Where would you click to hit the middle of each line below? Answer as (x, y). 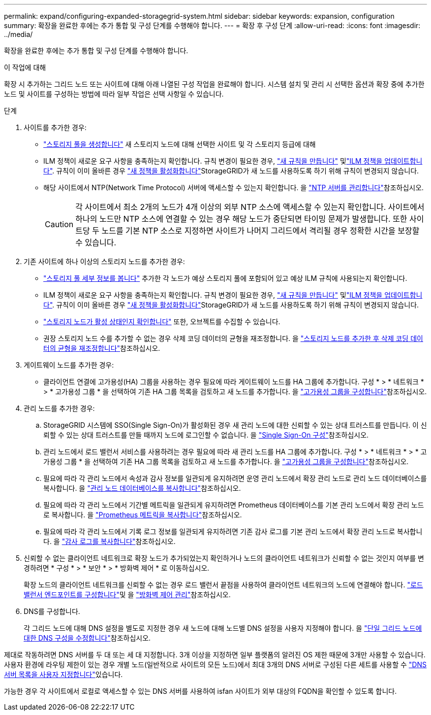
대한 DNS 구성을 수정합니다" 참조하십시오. (87, 638)
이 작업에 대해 (25, 67)
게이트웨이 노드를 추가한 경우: (69, 365)
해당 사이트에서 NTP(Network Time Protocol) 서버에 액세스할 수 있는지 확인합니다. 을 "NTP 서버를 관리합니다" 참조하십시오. (234, 187)
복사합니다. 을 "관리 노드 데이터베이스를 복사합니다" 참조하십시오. (142, 488)
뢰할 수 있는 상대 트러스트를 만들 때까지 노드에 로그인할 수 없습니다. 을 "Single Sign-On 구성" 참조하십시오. (206, 435)
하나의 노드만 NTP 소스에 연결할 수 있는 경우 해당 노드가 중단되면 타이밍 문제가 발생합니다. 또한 (241, 219)
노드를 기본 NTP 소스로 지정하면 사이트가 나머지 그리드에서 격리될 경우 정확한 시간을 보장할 (261, 231)
